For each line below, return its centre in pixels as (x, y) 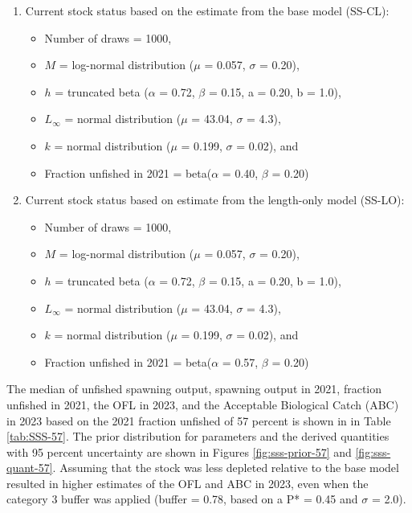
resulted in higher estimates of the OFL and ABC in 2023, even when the (188, 483)
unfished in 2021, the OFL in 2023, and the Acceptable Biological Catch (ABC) (203, 404)
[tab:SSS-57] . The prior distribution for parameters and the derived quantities (198, 436)
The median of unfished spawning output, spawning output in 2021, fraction (194, 389)
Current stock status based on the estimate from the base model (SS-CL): (207, 10)
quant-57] (30, 468)
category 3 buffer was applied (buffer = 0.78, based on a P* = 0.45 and (182, 499)
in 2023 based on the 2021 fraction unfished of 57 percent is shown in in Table (199, 420)
